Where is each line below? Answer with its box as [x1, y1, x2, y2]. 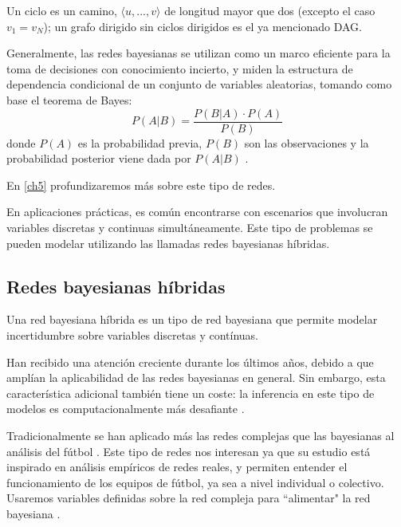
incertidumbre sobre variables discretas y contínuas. [6, 326, 258, 343]
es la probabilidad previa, [77, 134, 202, 151]
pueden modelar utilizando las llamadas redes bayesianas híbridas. [6, 234, 330, 251]
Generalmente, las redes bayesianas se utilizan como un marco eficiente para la [6, 45, 391, 61]
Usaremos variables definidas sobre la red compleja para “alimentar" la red [6, 490, 371, 506]
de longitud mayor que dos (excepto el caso [164, 2, 375, 18]
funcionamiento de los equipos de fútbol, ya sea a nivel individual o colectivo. [6, 474, 384, 490]
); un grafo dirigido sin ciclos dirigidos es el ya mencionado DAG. [43, 18, 362, 34]
